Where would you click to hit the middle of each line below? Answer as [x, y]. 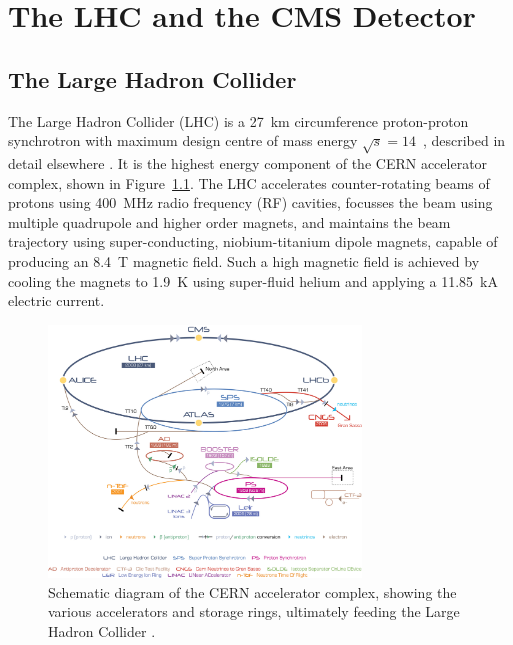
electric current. [56, 300]
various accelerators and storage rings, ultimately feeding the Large [254, 611]
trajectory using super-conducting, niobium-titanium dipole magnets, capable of [253, 241]
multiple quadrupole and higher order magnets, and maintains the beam [229, 221]
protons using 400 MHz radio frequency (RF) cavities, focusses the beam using [250, 202]
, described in [464, 140]
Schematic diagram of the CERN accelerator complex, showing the [252, 591]
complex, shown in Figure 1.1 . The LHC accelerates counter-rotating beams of [249, 182]
